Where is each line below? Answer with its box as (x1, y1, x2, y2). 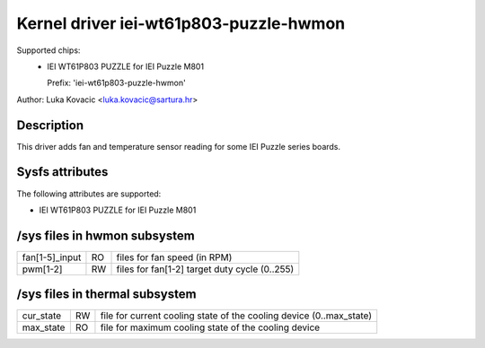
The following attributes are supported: (16, 188, 162, 199)
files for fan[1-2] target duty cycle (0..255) (116, 263, 295, 275)
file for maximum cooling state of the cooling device (100, 321, 321, 334)
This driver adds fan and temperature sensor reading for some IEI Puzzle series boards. (16, 141, 341, 152)
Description (16, 117, 84, 133)
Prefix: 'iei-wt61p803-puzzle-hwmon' (47, 77, 186, 89)
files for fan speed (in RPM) (116, 251, 233, 264)
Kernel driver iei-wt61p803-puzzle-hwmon (16, 13, 346, 33)
